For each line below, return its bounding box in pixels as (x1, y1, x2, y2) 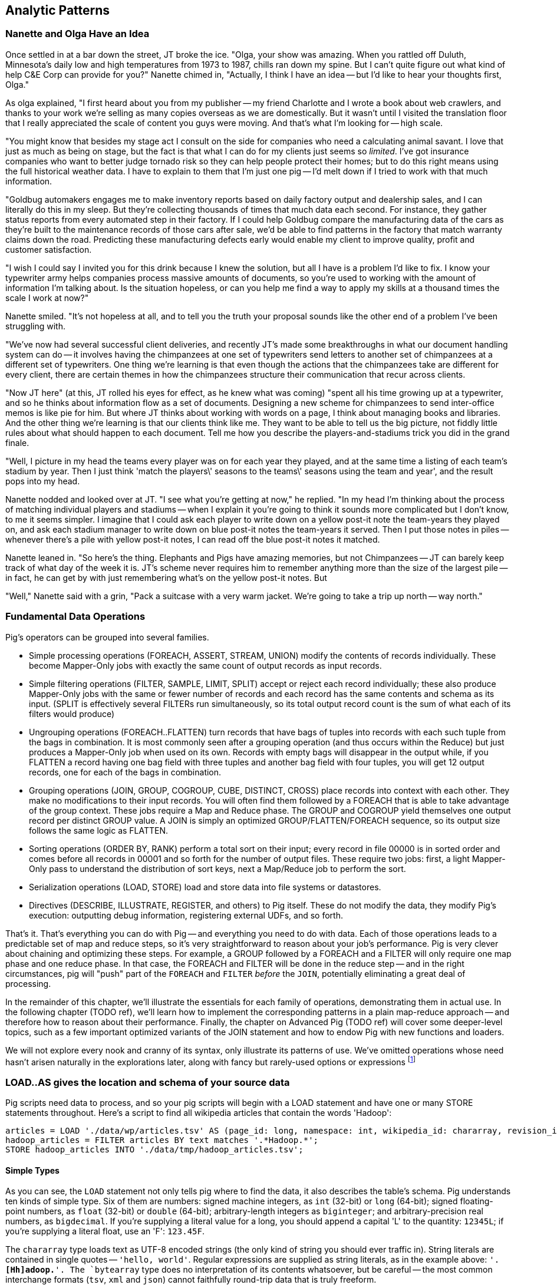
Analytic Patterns (5, 3, 110, 18)
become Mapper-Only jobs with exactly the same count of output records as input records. (29, 660, 382, 670)
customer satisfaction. (5, 244, 92, 255)
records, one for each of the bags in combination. (29, 767, 222, 777)
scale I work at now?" (5, 292, 89, 303)
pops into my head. (5, 475, 80, 486)
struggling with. (5, 321, 66, 331)
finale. (5, 437, 29, 448)
